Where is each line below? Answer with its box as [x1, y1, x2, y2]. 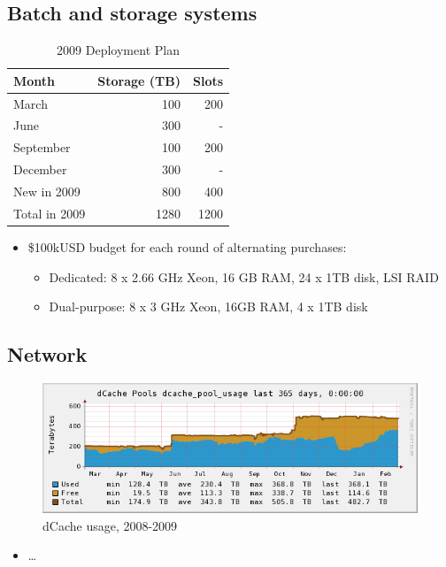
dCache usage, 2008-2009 [42, 516, 178, 534]
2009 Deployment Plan [57, 41, 180, 59]
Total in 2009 [13, 203, 86, 222]
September [13, 138, 71, 157]
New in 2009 [13, 182, 81, 201]
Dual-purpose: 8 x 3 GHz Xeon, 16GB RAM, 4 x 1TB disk [49, 297, 368, 316]
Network [7, 341, 88, 368]
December [13, 160, 67, 179]
